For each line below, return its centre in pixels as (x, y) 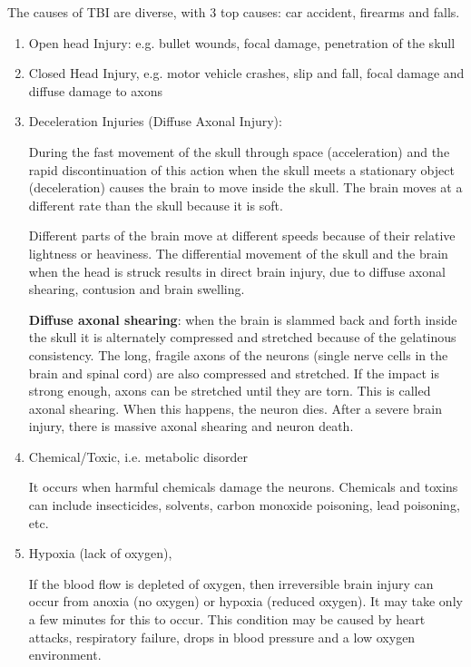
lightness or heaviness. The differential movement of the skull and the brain (238, 253)
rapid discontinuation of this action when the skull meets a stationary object (241, 169)
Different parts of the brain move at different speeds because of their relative (242, 235)
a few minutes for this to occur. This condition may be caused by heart (227, 619)
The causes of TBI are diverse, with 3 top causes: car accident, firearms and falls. (234, 12)
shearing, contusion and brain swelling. (137, 289)
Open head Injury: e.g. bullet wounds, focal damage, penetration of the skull (242, 42)
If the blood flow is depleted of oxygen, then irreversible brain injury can (231, 583)
